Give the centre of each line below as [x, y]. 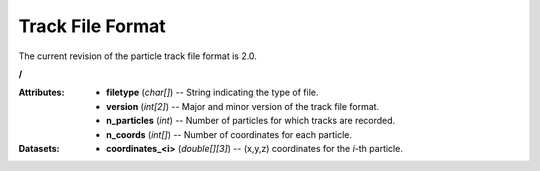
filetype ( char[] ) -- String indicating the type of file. [212, 92]
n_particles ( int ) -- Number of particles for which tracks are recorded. [251, 121]
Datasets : [39, 148]
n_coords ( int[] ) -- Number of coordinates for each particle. [229, 134]
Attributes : [41, 92]
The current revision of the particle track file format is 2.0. [137, 56]
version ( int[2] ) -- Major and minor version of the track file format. [243, 106]
